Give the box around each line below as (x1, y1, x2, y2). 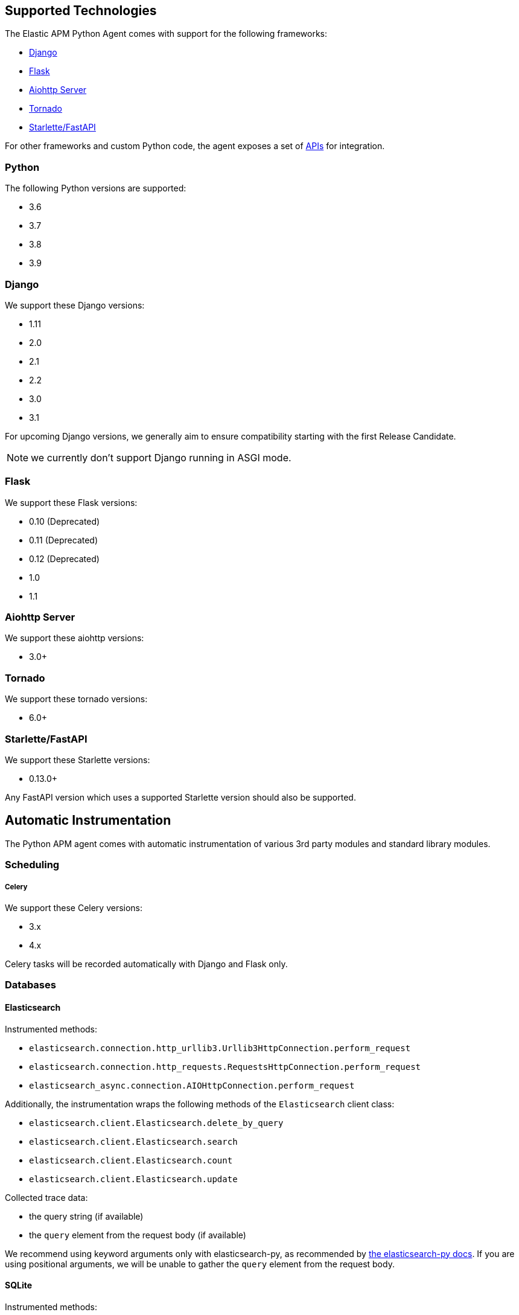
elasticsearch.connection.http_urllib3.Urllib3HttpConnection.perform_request (29, 1043, 411, 1053)
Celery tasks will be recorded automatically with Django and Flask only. (5, 958, 288, 969)
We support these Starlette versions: (5, 754, 150, 765)
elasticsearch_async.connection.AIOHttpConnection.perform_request (29, 1080, 355, 1090)
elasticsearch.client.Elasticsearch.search (29, 1136, 238, 1147)
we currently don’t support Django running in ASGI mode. (31, 451, 291, 464)
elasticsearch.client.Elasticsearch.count (29, 1155, 233, 1165)
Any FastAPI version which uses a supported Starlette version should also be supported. (5, 792, 356, 802)
